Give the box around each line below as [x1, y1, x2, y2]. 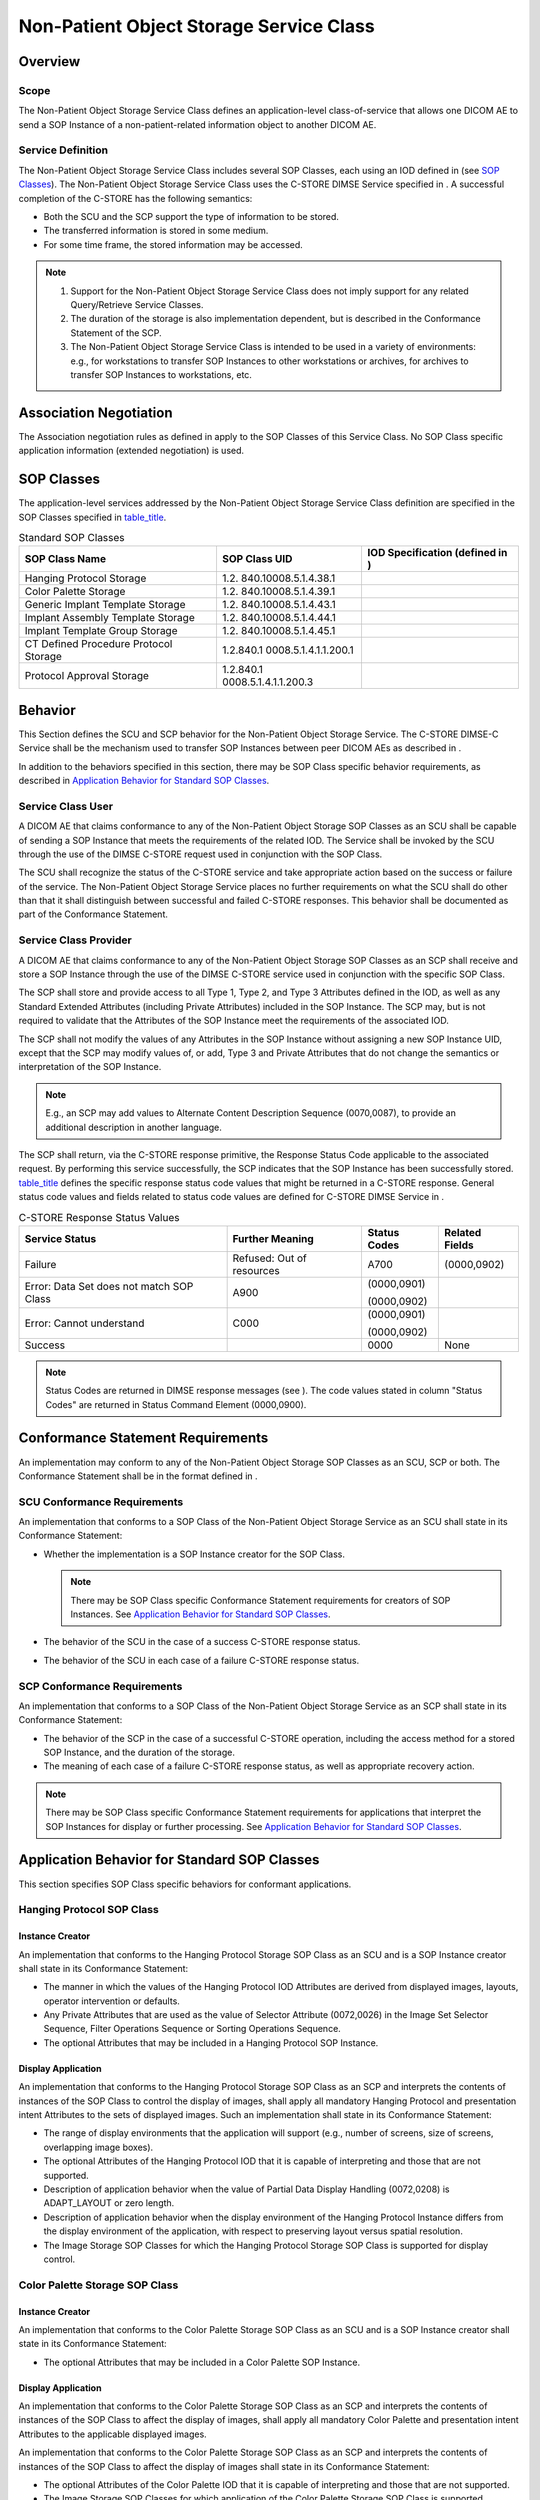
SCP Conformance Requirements [18, 1679, 183, 1693]
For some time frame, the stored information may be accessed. [43, 238, 304, 250]
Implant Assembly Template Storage [24, 611, 195, 625]
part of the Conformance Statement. [18, 908, 169, 920]
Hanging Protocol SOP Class [18, 1903, 159, 1917]
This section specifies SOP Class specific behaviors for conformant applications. [18, 1878, 352, 1890]
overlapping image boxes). [43, 2141, 154, 2153]
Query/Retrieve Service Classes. [70, 298, 204, 310]
